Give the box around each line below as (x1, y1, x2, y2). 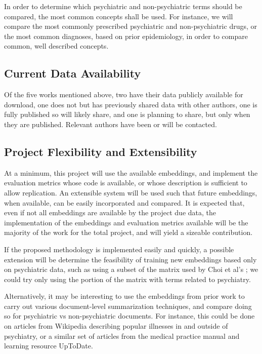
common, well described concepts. (4, 41, 109, 51)
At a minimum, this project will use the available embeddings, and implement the (4, 167, 258, 178)
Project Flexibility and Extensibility (4, 143, 197, 159)
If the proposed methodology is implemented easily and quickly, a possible (4, 244, 234, 254)
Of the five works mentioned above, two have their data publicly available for (4, 89, 243, 100)
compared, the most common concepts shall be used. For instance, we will (4, 11, 233, 21)
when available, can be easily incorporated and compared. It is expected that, (4, 197, 245, 208)
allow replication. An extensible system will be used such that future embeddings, (4, 187, 257, 198)
